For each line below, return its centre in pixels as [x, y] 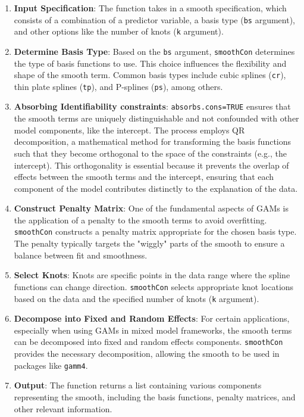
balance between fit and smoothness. [81, 255]
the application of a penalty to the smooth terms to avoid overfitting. [140, 220]
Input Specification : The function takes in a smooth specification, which [150, 8]
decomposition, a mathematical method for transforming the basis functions [153, 141]
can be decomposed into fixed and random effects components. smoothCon [148, 342]
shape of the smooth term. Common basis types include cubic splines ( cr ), [150, 75]
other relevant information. [63, 408]
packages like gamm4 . [51, 365]
